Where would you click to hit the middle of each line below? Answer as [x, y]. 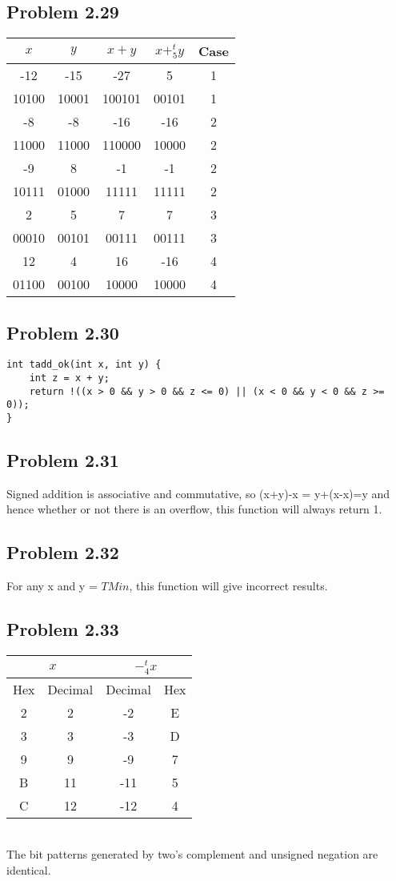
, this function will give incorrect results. [228, 586]
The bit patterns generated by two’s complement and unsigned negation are [192, 854]
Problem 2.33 [63, 629]
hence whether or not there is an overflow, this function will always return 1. [194, 509]
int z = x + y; [69, 378]
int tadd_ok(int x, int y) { [84, 365]
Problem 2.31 [63, 460]
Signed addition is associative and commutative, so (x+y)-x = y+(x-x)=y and [198, 493]
